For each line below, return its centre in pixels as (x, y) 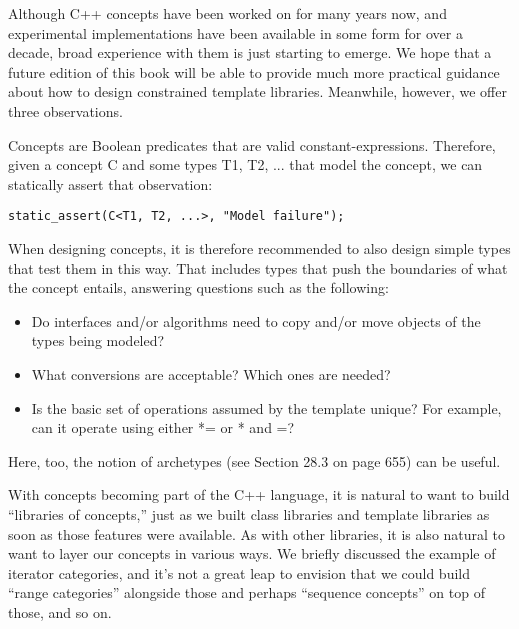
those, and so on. (60, 611)
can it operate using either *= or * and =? (163, 427)
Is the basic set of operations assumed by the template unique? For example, (266, 407)
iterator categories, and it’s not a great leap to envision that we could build (239, 572)
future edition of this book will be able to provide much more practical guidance (254, 71)
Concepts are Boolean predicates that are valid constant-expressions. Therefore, (252, 144)
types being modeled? (98, 340)
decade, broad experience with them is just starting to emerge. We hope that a (250, 52)
